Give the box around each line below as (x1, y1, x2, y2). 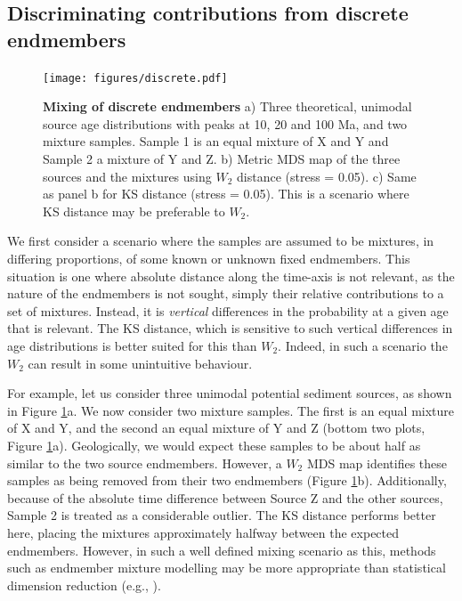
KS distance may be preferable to (43, 201, 225, 220)
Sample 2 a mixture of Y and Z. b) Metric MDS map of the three (43, 150, 401, 168)
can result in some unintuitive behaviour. (28, 353, 253, 372)
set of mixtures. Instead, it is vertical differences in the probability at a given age (7, 301, 449, 320)
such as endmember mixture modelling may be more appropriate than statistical (7, 558, 446, 577)
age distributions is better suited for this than (7, 336, 257, 354)
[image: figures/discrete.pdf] (43, 71, 228, 85)
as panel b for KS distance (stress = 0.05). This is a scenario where (43, 184, 409, 203)
